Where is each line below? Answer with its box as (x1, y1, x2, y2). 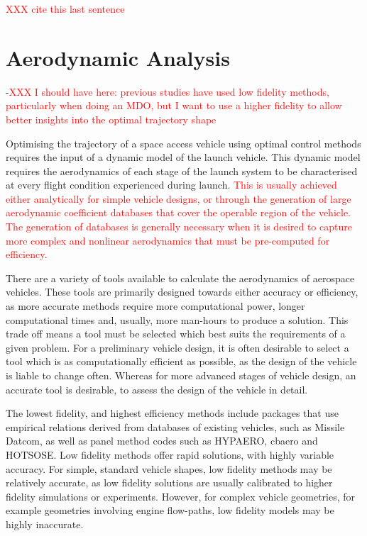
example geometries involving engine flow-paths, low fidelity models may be (6, 503, 334, 518)
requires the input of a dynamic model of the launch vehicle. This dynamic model (6, 150, 361, 164)
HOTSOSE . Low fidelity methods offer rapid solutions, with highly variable (6, 447, 334, 462)
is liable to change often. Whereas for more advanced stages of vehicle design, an (6, 368, 356, 382)
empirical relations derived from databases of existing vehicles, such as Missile (6, 419, 345, 434)
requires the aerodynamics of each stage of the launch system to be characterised (6, 163, 358, 178)
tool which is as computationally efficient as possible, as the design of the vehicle (6, 354, 357, 369)
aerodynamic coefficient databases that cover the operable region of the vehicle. (6, 205, 351, 220)
